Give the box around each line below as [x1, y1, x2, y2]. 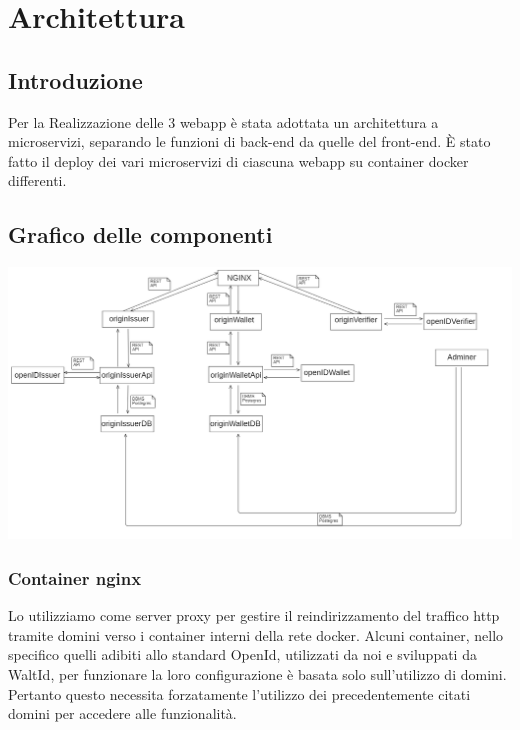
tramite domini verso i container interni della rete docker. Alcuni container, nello [8, 624, 504, 645]
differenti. [8, 170, 67, 191]
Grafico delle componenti [8, 219, 273, 250]
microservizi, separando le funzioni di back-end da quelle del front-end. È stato [8, 131, 491, 152]
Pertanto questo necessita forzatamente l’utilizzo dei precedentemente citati [8, 683, 471, 704]
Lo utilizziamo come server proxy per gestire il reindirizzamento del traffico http [8, 605, 500, 626]
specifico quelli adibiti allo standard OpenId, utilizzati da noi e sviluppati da [8, 644, 477, 665]
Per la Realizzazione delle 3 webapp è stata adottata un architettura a [8, 111, 439, 132]
